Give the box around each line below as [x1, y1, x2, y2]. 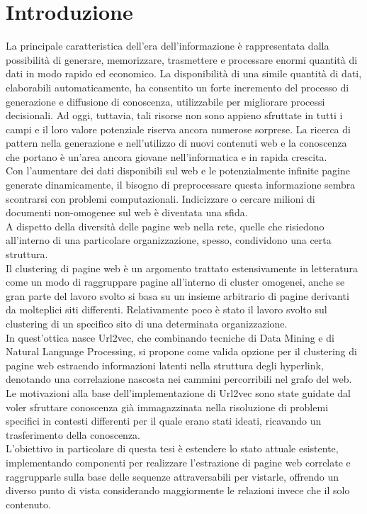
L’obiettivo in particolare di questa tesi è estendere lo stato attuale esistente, [6, 441, 339, 456]
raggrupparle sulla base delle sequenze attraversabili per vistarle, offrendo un [6, 469, 339, 484]
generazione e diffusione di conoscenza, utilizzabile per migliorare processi [6, 94, 325, 108]
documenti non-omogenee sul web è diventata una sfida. [6, 205, 248, 220]
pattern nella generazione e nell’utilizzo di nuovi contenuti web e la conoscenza [6, 135, 347, 150]
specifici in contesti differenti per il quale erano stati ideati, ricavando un [6, 413, 322, 428]
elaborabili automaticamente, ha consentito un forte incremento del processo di [6, 79, 349, 94]
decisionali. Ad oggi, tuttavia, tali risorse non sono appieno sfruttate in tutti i [6, 108, 343, 123]
